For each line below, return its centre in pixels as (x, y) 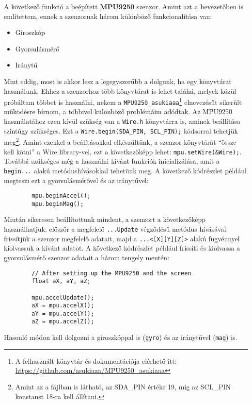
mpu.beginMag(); (58, 204)
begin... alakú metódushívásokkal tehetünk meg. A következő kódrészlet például (125, 170)
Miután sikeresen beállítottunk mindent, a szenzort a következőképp (105, 219)
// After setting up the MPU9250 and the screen (111, 273)
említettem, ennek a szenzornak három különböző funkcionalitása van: (108, 16)
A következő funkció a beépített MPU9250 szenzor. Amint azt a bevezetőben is (124, 6)
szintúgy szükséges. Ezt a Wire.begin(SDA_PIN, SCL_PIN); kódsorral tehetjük (121, 130)
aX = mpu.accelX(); (63, 306)
